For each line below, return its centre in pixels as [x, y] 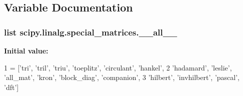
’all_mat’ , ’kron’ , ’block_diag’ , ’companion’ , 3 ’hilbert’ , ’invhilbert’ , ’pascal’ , [122, 77]
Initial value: [26, 50]
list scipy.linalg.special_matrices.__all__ [91, 32]
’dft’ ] [11, 87]
